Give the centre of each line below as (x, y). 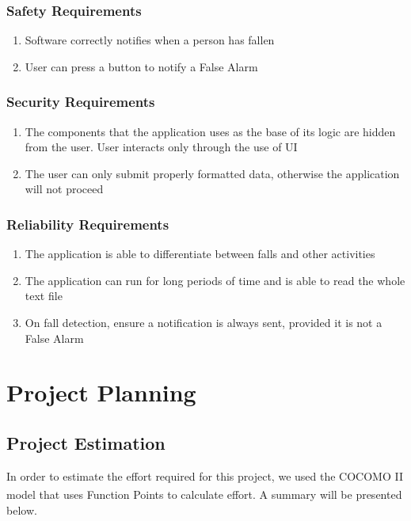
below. (22, 510)
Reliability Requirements (88, 224)
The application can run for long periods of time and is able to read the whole (215, 280)
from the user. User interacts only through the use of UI (161, 147)
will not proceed (64, 189)
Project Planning (101, 392)
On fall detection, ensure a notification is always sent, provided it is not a (204, 322)
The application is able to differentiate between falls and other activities (200, 254)
